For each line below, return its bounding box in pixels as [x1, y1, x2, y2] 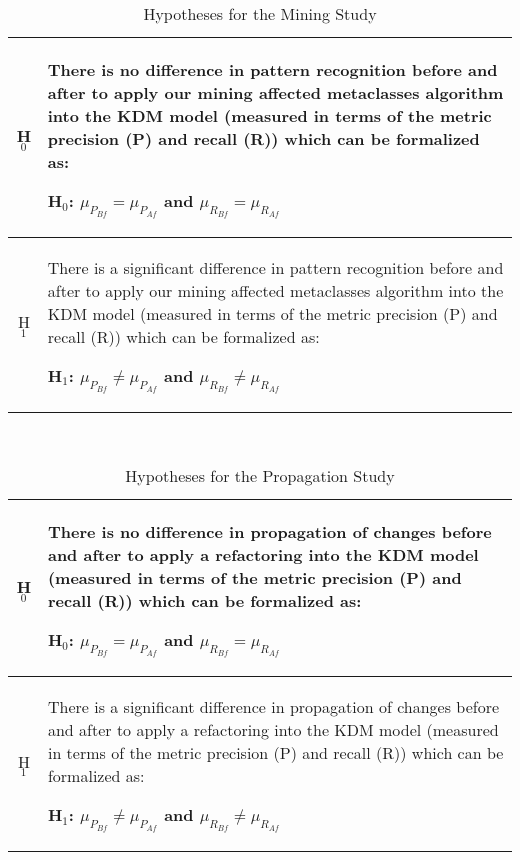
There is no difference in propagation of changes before [47, 520, 492, 544]
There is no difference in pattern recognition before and [47, 57, 498, 81]
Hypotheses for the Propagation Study [125, 464, 395, 488]
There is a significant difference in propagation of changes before [47, 695, 500, 719]
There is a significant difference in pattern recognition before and [47, 255, 504, 279]
